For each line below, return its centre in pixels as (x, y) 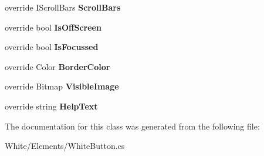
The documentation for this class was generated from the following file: (132, 126)
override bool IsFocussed (52, 47)
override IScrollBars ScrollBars (63, 7)
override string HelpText (51, 106)
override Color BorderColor (57, 66)
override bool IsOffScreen (53, 27)
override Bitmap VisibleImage (62, 86)
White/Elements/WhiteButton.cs (65, 146)
